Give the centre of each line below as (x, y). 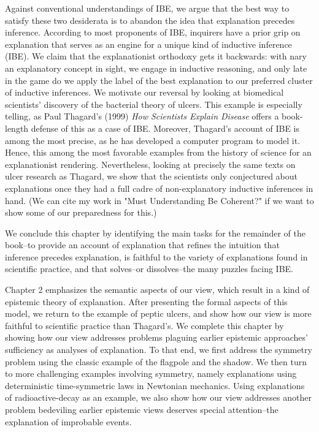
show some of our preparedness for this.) (81, 212)
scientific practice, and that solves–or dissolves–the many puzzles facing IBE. (149, 269)
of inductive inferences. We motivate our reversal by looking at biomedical (144, 92)
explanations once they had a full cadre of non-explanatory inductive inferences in (159, 188)
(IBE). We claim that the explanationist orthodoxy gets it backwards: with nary (156, 56)
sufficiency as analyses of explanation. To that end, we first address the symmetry (159, 350)
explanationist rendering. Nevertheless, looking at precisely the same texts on (150, 164)
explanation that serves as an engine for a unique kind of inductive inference (148, 44)
